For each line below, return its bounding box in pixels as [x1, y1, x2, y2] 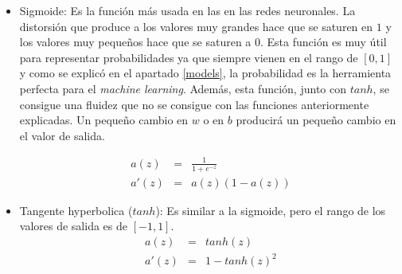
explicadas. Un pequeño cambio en [19, 112, 189, 128]
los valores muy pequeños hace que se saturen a [19, 33, 252, 50]
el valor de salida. [19, 127, 105, 143]
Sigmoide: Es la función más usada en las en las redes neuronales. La [19, 2, 356, 18]
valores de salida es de [19, 217, 127, 234]
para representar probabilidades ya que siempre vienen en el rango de [19, 49, 358, 65]
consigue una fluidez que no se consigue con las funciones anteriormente [19, 96, 369, 112]
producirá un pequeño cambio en [236, 112, 396, 128]
